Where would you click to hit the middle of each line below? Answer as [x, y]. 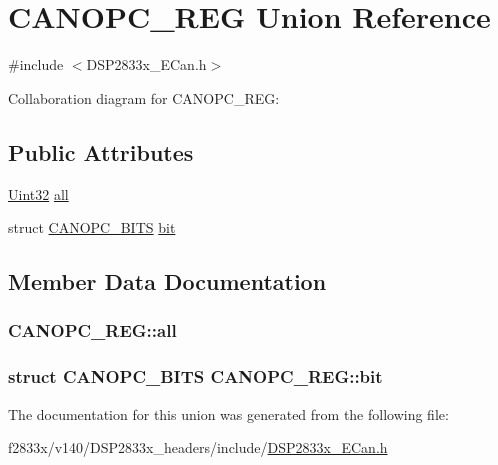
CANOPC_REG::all [92, 330]
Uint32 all [38, 193]
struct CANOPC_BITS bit [92, 227]
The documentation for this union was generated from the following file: [228, 413]
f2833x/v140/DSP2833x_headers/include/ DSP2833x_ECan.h [198, 447]
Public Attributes [101, 151]
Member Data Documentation [167, 281]
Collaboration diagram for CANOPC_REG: [144, 97]
